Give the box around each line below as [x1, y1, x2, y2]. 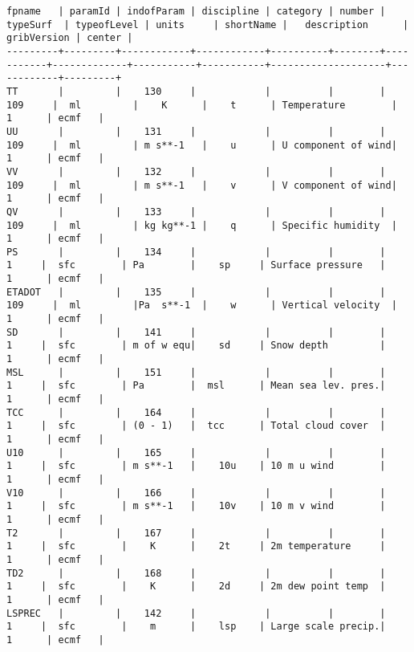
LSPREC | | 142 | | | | [6, 607, 386, 619]
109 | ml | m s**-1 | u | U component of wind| [6, 139, 397, 151]
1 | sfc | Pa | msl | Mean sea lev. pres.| [6, 380, 386, 392]
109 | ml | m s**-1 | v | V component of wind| [6, 179, 397, 191]
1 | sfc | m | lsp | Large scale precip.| [6, 621, 386, 633]
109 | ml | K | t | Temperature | [6, 99, 397, 111]
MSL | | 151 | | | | [6, 366, 386, 378]
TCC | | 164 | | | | [6, 406, 386, 418]
